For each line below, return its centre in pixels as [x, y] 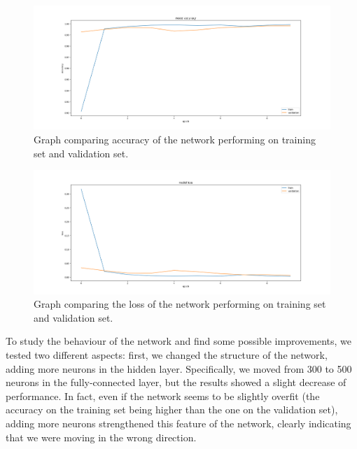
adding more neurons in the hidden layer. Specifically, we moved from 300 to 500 [179, 368]
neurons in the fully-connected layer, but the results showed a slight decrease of [176, 382]
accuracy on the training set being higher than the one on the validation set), [172, 409]
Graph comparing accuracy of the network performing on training [175, 139]
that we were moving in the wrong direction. [101, 437]
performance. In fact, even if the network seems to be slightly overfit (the [163, 395]
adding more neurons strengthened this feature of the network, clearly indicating [178, 423]
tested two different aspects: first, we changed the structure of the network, [167, 354]
